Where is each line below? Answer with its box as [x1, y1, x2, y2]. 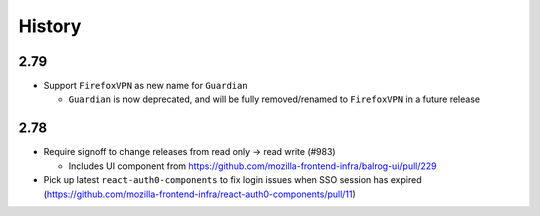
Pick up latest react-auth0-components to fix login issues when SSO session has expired [43, 174, 422, 186]
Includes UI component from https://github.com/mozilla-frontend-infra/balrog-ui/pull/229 [68, 160, 437, 172]
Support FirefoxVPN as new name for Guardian [43, 80, 249, 92]
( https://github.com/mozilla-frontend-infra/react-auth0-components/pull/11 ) [43, 188, 357, 200]
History [18, 15, 82, 37]
